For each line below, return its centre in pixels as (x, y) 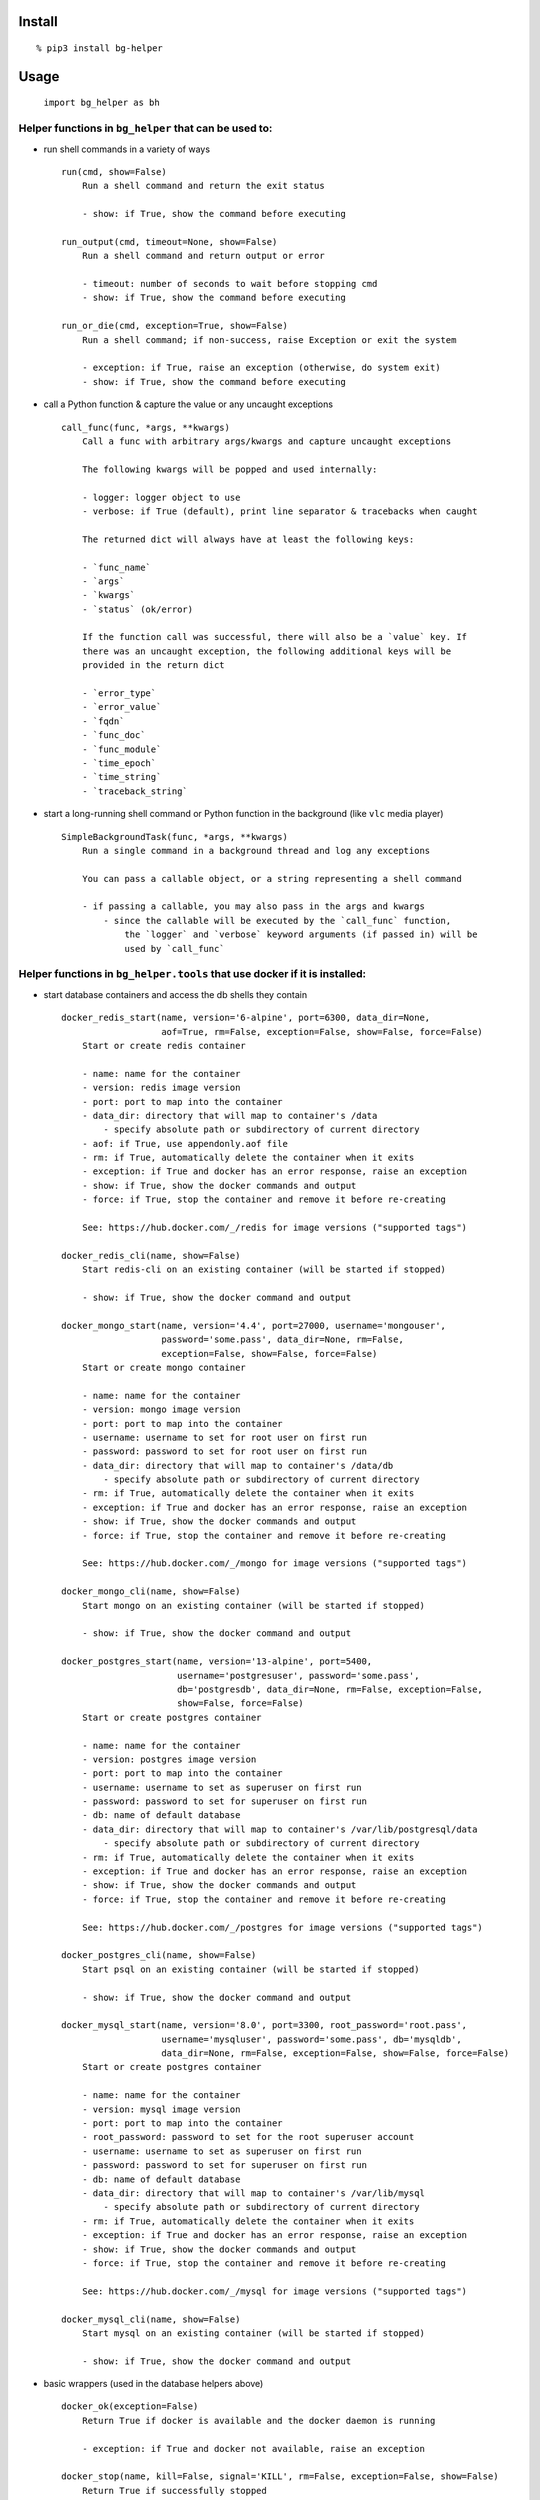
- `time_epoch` (119, 763)
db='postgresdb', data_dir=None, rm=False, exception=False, (330, 1689)
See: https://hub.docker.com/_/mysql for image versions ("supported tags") (274, 2291)
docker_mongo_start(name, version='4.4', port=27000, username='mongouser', (254, 1325)
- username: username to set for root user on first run (224, 1437)
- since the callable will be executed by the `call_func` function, (277, 920)
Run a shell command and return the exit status (203, 186)
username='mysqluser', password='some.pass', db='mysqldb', (311, 2039)
